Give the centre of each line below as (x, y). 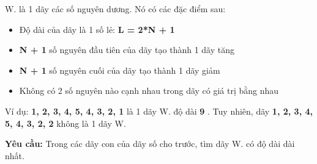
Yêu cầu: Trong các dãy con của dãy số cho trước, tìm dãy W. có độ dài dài (150, 144)
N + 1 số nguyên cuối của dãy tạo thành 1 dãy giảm (120, 70)
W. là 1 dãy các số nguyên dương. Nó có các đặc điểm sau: (115, 9)
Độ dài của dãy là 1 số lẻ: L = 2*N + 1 (97, 29)
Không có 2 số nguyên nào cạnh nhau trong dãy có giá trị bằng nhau (149, 91)
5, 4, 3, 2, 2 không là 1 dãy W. (65, 123)
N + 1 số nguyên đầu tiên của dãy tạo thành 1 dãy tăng (127, 50)
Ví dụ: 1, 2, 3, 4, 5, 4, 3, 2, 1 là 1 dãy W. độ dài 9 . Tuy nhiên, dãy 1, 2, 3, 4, (159, 111)
